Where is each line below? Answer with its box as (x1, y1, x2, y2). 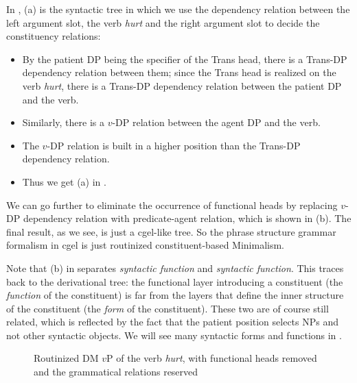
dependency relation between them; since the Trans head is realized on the (22, 65, 336, 79)
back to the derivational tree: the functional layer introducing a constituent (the (6, 274, 343, 288)
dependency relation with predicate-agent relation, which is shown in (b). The (23, 211, 352, 225)
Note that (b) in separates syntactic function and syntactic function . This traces (6, 260, 344, 275)
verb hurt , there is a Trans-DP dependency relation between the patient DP (22, 78, 342, 92)
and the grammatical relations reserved (34, 365, 198, 379)
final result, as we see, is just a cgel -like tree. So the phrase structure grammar (6, 224, 336, 238)
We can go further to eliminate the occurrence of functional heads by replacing (6, 197, 338, 212)
